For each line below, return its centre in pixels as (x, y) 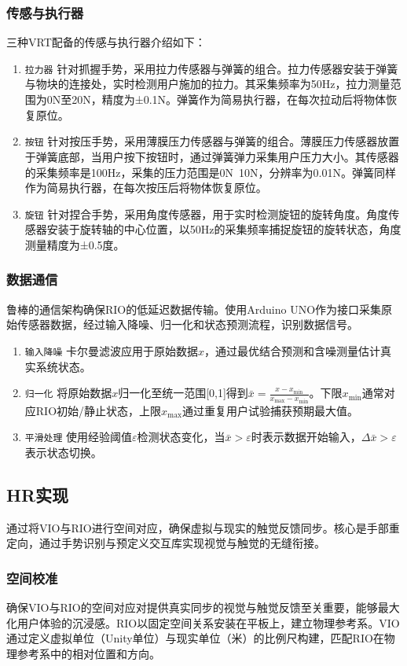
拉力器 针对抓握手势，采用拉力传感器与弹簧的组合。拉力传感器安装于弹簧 (211, 68)
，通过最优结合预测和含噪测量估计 (293, 350)
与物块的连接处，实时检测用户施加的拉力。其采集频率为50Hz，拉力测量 (207, 84)
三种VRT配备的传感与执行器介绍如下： (106, 42)
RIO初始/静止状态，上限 (99, 410)
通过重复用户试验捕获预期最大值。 (271, 410)
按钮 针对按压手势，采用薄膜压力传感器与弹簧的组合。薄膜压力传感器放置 (212, 141)
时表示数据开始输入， (306, 437)
